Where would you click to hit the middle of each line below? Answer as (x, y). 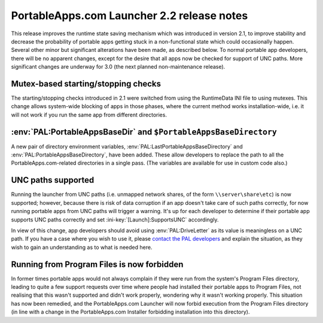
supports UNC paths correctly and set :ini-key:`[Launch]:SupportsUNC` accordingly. (115, 219)
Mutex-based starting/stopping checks (86, 84)
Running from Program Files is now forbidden (97, 264)
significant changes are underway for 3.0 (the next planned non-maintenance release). (118, 67)
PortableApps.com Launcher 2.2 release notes (129, 16)
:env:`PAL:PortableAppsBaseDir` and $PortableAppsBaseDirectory (144, 132)
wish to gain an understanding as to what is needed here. (82, 247)
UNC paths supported (53, 180)
